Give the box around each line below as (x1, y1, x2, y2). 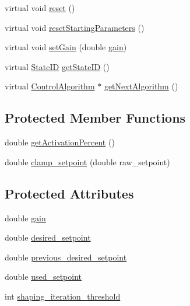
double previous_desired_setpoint (5, 251, 127, 263)
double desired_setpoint (5, 231, 91, 244)
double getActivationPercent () (5, 136, 115, 148)
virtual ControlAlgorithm (5, 80, 95, 92)
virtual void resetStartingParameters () (5, 21, 145, 33)
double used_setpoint (5, 270, 82, 283)
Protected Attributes (5, 184, 134, 202)
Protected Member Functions (5, 109, 186, 127)
